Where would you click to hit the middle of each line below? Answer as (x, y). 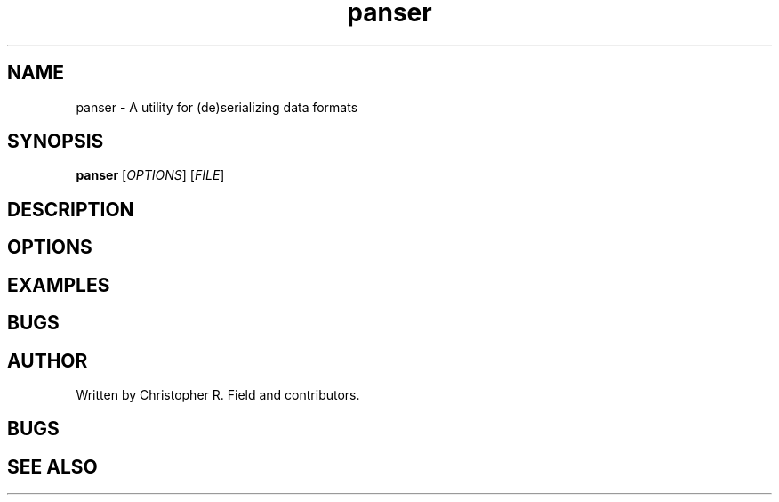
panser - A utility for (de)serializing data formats (217, 107)
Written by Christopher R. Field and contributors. (218, 394)
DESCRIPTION (71, 209)
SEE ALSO (52, 466)
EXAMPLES (59, 285)
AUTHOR (48, 360)
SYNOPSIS (56, 142)
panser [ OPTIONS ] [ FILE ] (150, 175)
